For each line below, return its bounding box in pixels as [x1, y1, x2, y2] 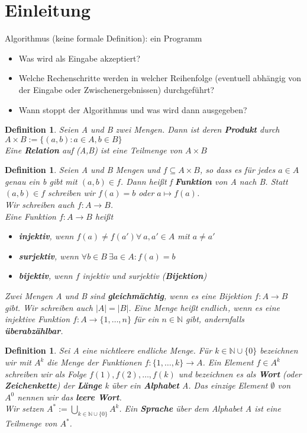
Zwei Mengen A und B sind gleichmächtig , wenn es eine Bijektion [5, 290, 252, 302]
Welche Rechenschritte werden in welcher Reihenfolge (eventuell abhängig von [18, 72, 302, 84]
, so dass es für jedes [199, 163, 276, 176]
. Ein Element [202, 356, 254, 368]
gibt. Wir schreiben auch [5, 301, 93, 313]
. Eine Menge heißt [128, 301, 198, 313]
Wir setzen [5, 402, 44, 415]
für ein [134, 313, 159, 325]
